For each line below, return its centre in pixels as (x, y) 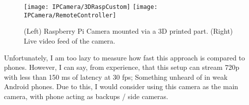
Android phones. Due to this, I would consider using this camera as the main (121, 86)
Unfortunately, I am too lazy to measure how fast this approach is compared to (124, 57)
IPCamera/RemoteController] (70, 15)
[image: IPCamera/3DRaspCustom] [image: (91, 7)
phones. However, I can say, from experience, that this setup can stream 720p (122, 67)
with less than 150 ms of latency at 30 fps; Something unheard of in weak (116, 77)
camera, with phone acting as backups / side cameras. (86, 96)
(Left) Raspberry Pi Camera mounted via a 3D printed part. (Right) (128, 31)
